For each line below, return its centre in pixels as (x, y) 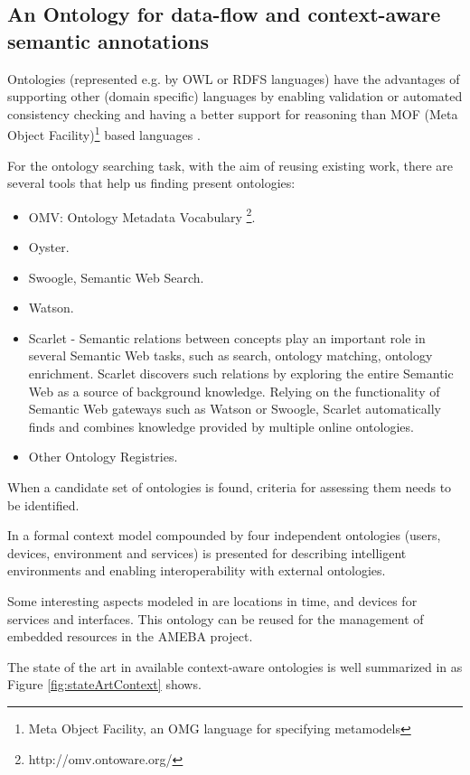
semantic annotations (108, 40)
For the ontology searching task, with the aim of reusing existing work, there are (230, 165)
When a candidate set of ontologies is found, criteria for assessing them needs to (230, 487)
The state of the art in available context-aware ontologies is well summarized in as (235, 666)
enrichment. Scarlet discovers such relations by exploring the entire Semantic (241, 373)
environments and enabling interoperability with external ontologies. (197, 570)
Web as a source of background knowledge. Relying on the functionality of (234, 391)
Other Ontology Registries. (103, 457)
